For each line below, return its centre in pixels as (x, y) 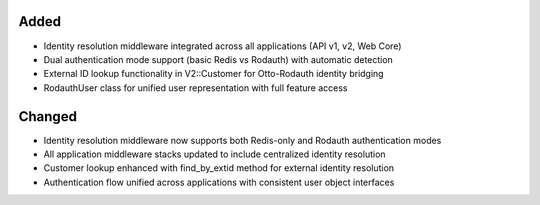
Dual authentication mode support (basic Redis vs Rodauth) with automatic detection (218, 59)
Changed (47, 116)
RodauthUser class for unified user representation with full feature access (195, 87)
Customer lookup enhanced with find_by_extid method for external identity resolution (219, 168)
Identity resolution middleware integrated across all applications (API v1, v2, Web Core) (222, 46)
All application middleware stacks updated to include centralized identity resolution (214, 154)
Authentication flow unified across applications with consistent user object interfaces (219, 182)
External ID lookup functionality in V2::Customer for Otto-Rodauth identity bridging (213, 74)
